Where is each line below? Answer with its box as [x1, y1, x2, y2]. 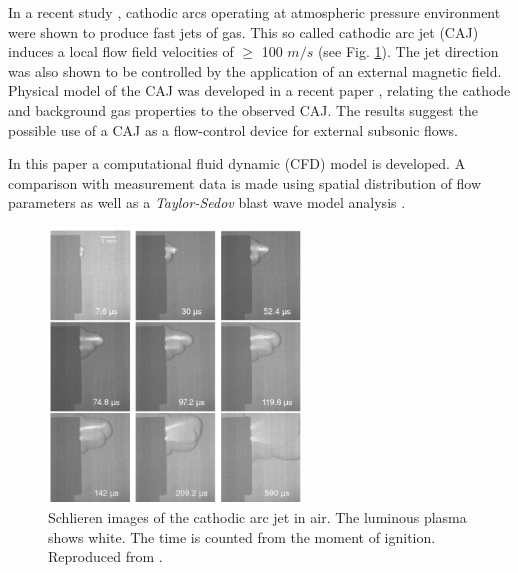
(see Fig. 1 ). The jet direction [317, 41, 499, 62]
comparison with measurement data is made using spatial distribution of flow [8, 172, 482, 193]
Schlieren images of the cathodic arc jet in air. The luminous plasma [48, 507, 467, 528]
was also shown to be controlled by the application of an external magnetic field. [8, 60, 502, 81]
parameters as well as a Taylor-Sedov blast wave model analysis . [8, 192, 406, 213]
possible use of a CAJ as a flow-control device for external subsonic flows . [8, 119, 458, 140]
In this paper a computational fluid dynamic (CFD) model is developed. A [8, 153, 466, 174]
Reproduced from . [48, 546, 163, 567]
